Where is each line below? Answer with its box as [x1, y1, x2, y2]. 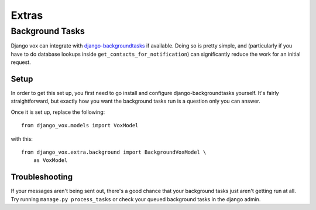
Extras [11, 9, 43, 22]
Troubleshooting [11, 172, 73, 182]
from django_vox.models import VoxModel [21, 122, 139, 129]
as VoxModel [33, 157, 68, 164]
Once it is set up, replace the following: [11, 109, 105, 116]
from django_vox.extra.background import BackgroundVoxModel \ [21, 149, 207, 155]
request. [11, 59, 32, 66]
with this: [11, 135, 33, 142]
